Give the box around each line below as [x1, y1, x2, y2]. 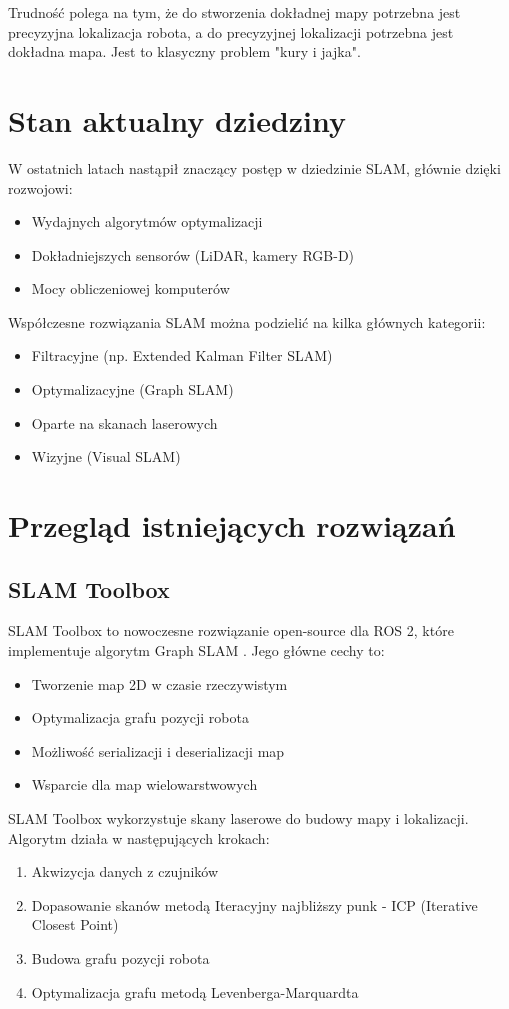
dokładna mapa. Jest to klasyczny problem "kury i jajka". [8, 41, 361, 62]
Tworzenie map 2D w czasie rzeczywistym [31, 673, 288, 694]
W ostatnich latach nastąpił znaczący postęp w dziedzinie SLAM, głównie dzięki [8, 157, 501, 178]
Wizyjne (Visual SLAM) [31, 446, 181, 467]
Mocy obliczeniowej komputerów [31, 278, 230, 299]
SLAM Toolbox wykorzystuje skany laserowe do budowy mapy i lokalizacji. [8, 807, 469, 828]
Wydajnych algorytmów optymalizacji [31, 211, 263, 232]
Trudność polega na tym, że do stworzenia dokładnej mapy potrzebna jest [8, 2, 461, 22]
